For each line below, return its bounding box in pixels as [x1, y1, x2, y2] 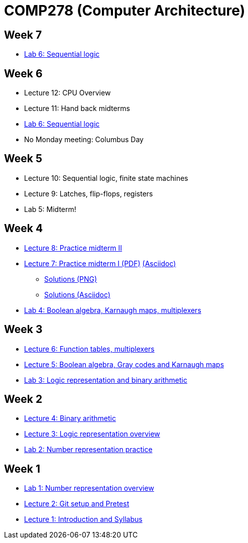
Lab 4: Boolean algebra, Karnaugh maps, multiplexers [24, 305, 201, 314]
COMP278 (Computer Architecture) [4, 2, 245, 19]
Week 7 [4, 28, 42, 41]
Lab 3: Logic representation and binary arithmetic [24, 375, 187, 384]
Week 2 [4, 392, 43, 405]
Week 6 [4, 67, 43, 80]
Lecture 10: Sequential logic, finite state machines [24, 173, 188, 182]
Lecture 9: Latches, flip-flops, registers [24, 189, 153, 198]
